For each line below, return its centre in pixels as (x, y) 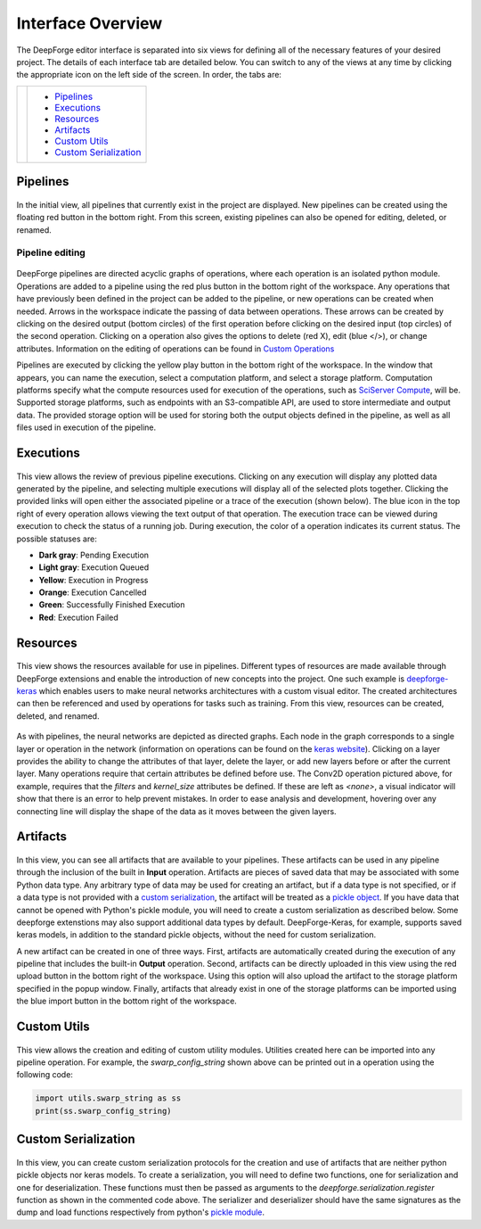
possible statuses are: (57, 539)
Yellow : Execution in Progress (94, 580)
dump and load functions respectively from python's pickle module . (141, 1212)
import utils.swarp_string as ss (108, 1098)
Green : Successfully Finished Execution (112, 605)
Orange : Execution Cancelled (93, 592)
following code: (45, 1075)
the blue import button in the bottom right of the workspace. (127, 1001)
